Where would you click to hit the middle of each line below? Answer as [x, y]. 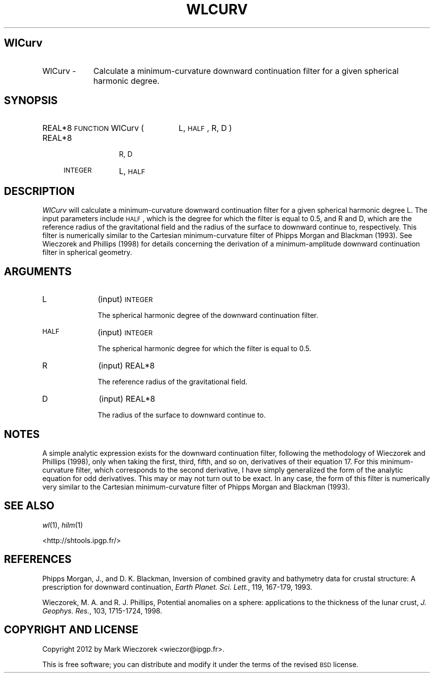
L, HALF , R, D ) [205, 128]
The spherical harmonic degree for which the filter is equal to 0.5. [205, 349]
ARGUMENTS [38, 271]
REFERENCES [38, 559]
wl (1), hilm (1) [63, 525]
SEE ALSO [29, 506]
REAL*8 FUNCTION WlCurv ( [93, 128]
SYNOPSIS [31, 101]
